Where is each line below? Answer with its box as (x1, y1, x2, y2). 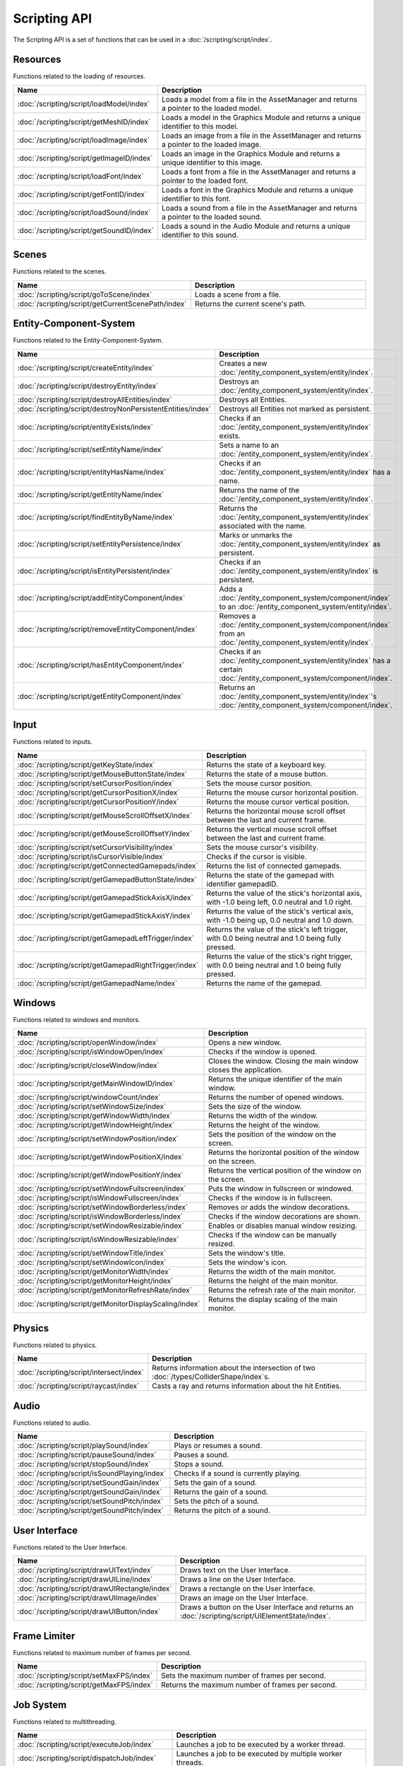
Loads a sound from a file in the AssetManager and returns (161, 203, 358, 213)
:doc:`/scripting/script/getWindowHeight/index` (17, 1120, 175, 1130)
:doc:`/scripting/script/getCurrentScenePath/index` (17, 299, 187, 309)
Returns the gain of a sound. (174, 1487, 268, 1497)
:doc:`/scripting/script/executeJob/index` (17, 1740, 155, 1749)
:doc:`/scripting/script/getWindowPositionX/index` (17, 1152, 184, 1162)
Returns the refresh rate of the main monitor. (208, 1286, 356, 1296)
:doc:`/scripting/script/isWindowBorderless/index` (17, 1211, 184, 1221)
